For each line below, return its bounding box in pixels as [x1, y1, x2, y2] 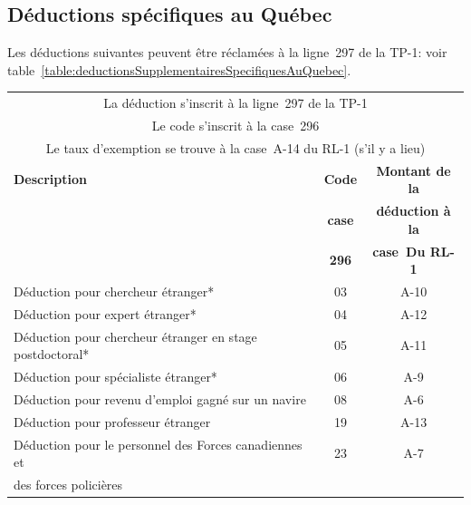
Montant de [376, 160, 451, 180]
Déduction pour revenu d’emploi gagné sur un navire [14, 389, 306, 408]
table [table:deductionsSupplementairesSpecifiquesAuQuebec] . [7, 60, 351, 79]
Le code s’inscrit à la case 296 [151, 115, 320, 134]
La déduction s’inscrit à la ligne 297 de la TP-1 [103, 93, 368, 112]
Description [14, 170, 88, 189]
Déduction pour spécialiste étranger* [14, 367, 217, 386]
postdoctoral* [14, 345, 90, 364]
